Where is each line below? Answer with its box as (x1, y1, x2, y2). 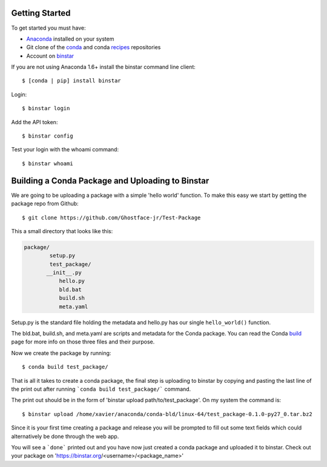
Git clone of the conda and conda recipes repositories (26, 44, 161, 51)
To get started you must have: (11, 24, 86, 31)
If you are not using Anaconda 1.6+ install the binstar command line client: (11, 64, 196, 71)
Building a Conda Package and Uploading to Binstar (11, 176, 210, 186)
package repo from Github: (11, 200, 79, 207)
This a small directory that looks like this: (11, 227, 113, 234)
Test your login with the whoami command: (11, 146, 119, 153)
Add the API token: (11, 118, 58, 125)
